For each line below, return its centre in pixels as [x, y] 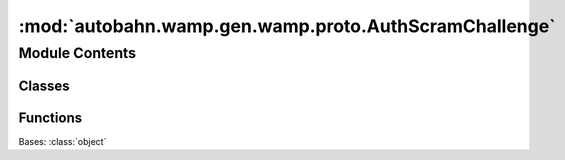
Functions [50, 117]
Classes [44, 85]
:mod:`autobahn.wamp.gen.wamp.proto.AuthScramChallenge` [287, 26]
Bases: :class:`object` [62, 141]
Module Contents [77, 53]
